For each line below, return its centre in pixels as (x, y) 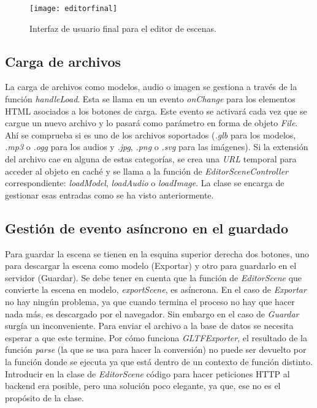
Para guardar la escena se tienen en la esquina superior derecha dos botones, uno (157, 253)
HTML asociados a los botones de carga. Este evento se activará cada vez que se (156, 111)
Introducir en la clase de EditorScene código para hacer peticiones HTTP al (147, 373)
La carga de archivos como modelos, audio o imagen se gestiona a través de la (151, 87)
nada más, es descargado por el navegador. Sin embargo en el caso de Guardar (152, 313)
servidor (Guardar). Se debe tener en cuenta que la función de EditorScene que (154, 277)
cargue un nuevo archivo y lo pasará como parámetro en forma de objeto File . (151, 123)
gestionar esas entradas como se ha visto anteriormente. (109, 195)
